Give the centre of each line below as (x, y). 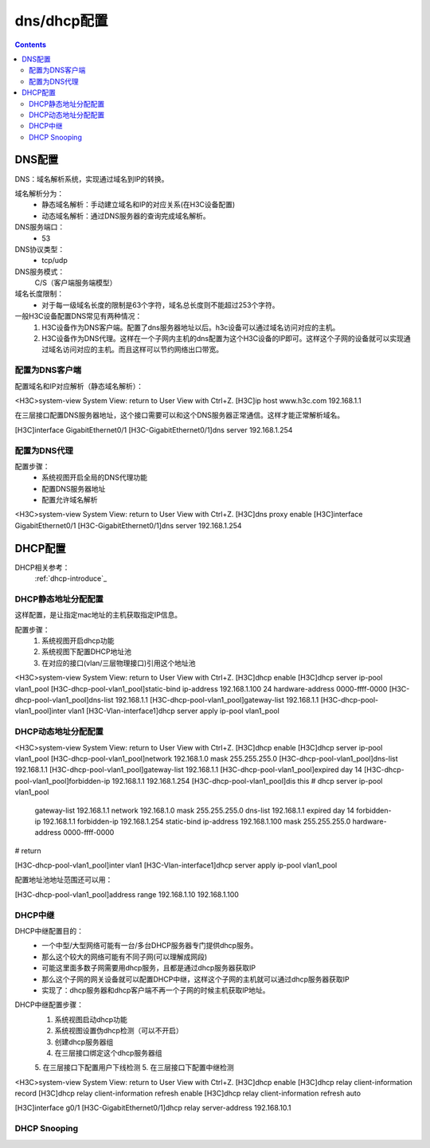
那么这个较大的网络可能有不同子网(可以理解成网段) (125, 957)
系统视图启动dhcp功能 (91, 1019)
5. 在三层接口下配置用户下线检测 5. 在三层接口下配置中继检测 (134, 1068)
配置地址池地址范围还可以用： (64, 880)
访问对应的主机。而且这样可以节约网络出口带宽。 (143, 350)
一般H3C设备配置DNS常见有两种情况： (78, 316)
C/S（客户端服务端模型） (76, 283)
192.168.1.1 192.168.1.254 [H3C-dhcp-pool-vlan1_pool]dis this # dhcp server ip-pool (247, 781)
